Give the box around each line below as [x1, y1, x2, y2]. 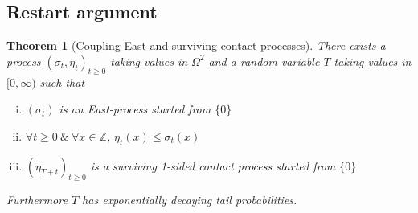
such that [39, 73, 85, 90]
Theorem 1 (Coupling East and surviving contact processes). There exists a [6, 37, 386, 54]
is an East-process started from [59, 100, 211, 117]
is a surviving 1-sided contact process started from [90, 157, 336, 174]
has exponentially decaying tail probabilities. [82, 191, 297, 208]
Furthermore [6, 191, 68, 208]
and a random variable [208, 52, 320, 69]
